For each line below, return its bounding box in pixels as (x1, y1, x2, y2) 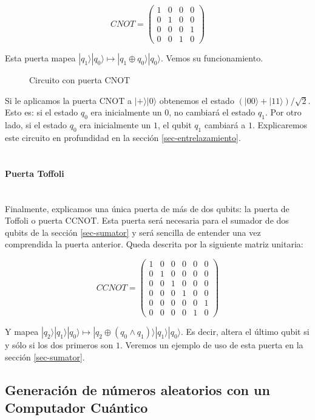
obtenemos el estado (159, 94, 234, 106)
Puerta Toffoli (5, 167, 64, 179)
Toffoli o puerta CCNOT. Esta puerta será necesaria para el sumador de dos (5, 214, 289, 227)
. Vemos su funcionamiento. (160, 52, 263, 64)
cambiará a (204, 119, 246, 131)
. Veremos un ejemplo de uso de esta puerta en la (120, 339, 303, 351)
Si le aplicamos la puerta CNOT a (5, 94, 132, 106)
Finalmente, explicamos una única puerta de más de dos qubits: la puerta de (5, 202, 290, 215)
